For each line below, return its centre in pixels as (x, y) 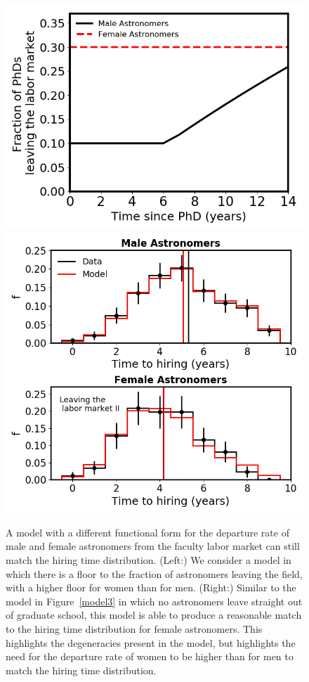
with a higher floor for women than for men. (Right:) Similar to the (151, 587)
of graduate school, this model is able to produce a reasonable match (154, 615)
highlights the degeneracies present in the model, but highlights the (151, 642)
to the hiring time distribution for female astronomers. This (134, 629)
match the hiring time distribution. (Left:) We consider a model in (149, 560)
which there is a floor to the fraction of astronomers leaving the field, (154, 573)
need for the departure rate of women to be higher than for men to (150, 656)
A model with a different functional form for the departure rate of (147, 532)
